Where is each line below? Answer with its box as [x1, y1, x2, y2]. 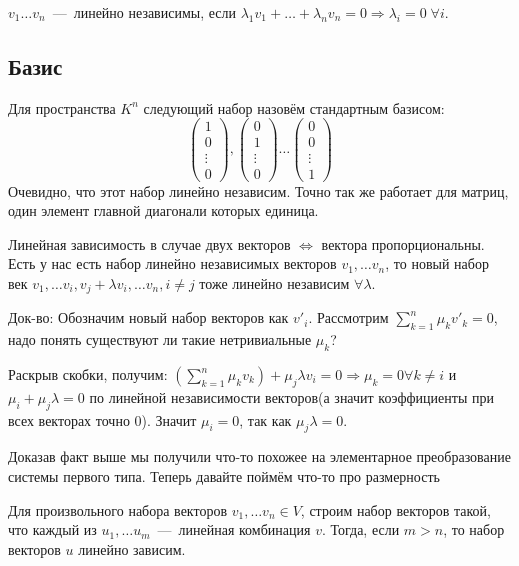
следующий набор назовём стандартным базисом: [143, 97, 445, 118]
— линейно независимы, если [52, 2, 237, 22]
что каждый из [8, 519, 97, 540]
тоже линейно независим [199, 272, 350, 293]
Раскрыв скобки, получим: [8, 364, 168, 384]
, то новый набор [385, 253, 489, 274]
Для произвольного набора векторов [8, 499, 228, 520]
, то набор [443, 519, 505, 540]
